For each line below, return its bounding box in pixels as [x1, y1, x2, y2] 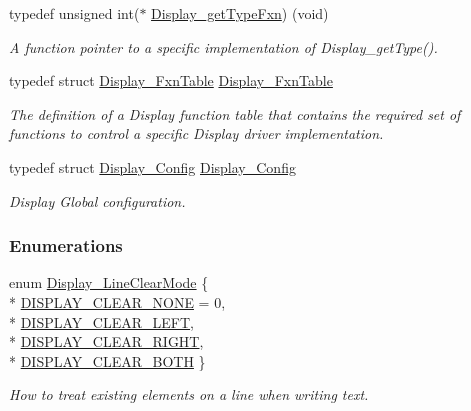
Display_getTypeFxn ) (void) [151, 3, 329, 23]
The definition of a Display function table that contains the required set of [9, 103, 461, 124]
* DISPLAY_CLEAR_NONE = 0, [9, 291, 226, 312]
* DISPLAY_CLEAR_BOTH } [9, 350, 206, 371]
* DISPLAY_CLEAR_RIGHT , [9, 331, 204, 352]
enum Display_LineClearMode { [9, 272, 209, 293]
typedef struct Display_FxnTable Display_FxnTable [9, 70, 333, 91]
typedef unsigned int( [9, 3, 140, 23]
